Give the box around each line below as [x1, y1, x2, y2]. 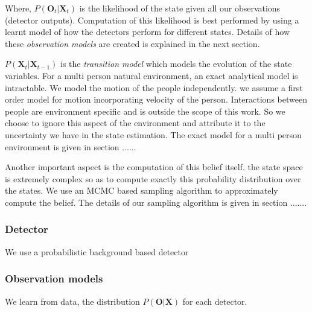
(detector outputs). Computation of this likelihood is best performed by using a [5, 13, 299, 26]
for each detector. [182, 294, 247, 307]
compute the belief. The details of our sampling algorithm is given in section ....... [5, 196, 307, 208]
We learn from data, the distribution [5, 294, 140, 307]
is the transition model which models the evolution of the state [60, 57, 292, 70]
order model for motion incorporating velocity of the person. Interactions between [5, 93, 307, 106]
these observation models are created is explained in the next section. [5, 37, 260, 49]
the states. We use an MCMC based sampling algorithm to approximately [5, 184, 278, 197]
